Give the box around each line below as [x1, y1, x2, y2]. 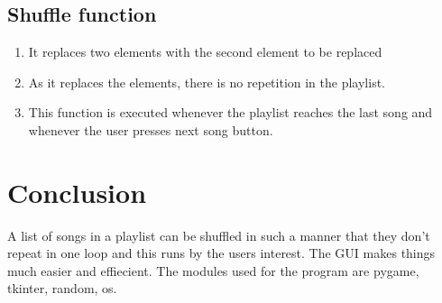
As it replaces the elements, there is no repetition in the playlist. [28, 72, 385, 91]
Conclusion [7, 173, 147, 210]
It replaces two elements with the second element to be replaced [28, 42, 382, 61]
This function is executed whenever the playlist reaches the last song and [28, 103, 433, 122]
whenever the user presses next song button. [28, 120, 273, 139]
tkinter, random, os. [7, 279, 117, 298]
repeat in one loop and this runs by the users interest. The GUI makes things [7, 243, 436, 262]
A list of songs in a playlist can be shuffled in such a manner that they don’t [7, 225, 430, 244]
